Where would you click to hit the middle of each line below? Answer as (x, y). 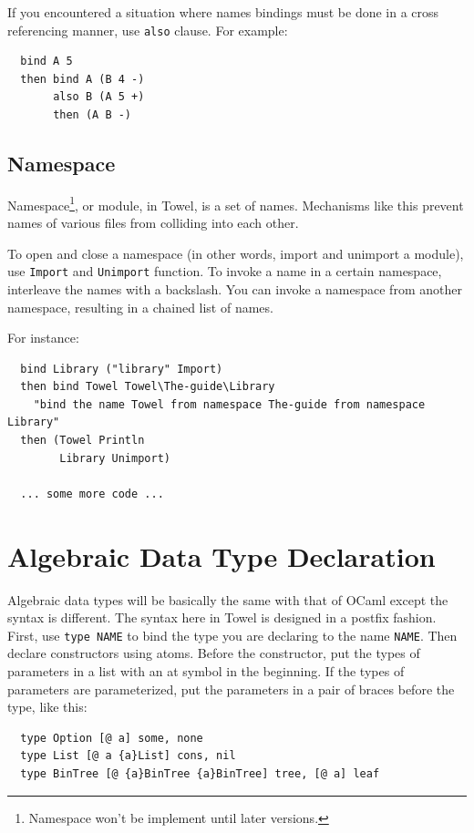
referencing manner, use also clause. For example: (148, 30)
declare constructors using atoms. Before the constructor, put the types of (214, 653)
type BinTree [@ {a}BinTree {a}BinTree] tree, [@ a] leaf (200, 773)
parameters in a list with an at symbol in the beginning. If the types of (206, 671)
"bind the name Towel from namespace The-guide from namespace (229, 404)
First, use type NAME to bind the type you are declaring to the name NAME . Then (232, 635)
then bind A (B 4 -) (82, 79)
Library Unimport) (115, 458)
